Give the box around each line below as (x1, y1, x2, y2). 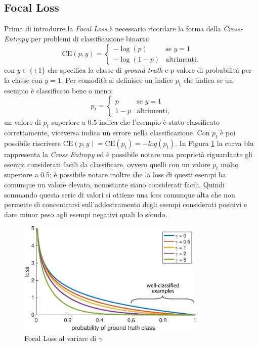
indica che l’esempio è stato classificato (99, 117, 220, 127)
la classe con (4, 74, 42, 85)
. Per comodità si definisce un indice (61, 74, 174, 85)
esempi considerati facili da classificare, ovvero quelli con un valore (4, 159, 210, 169)
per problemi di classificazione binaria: (30, 33, 150, 43)
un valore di (4, 117, 41, 127)
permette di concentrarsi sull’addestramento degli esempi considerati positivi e (4, 199, 247, 210)
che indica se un (183, 74, 233, 85)
